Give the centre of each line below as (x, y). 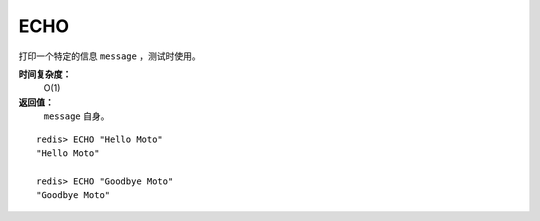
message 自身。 (76, 116)
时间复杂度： (45, 74)
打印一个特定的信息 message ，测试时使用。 (109, 56)
